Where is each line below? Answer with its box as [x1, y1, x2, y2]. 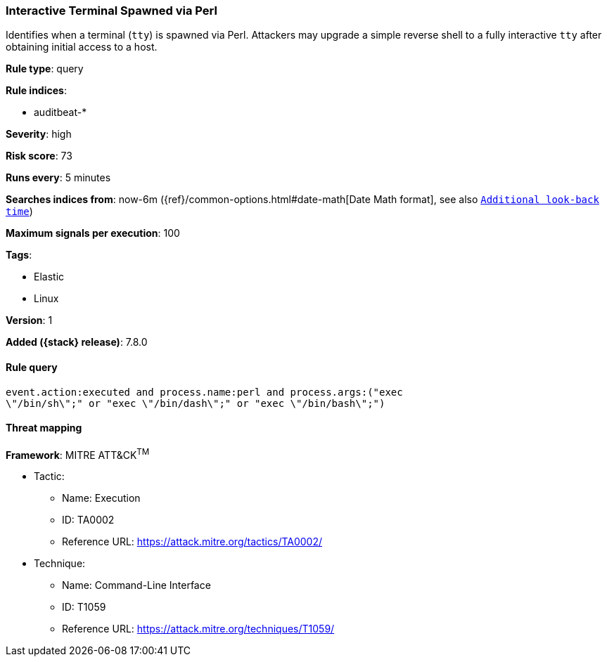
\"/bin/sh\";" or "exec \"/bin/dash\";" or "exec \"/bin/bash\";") [6, 397, 385, 409]
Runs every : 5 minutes [6, 171, 111, 184]
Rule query [6, 361, 58, 373]
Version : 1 [6, 314, 53, 327]
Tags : [6, 249, 32, 261]
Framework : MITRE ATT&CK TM [6, 446, 150, 461]
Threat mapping [6, 422, 82, 434]
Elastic [34, 271, 65, 283]
